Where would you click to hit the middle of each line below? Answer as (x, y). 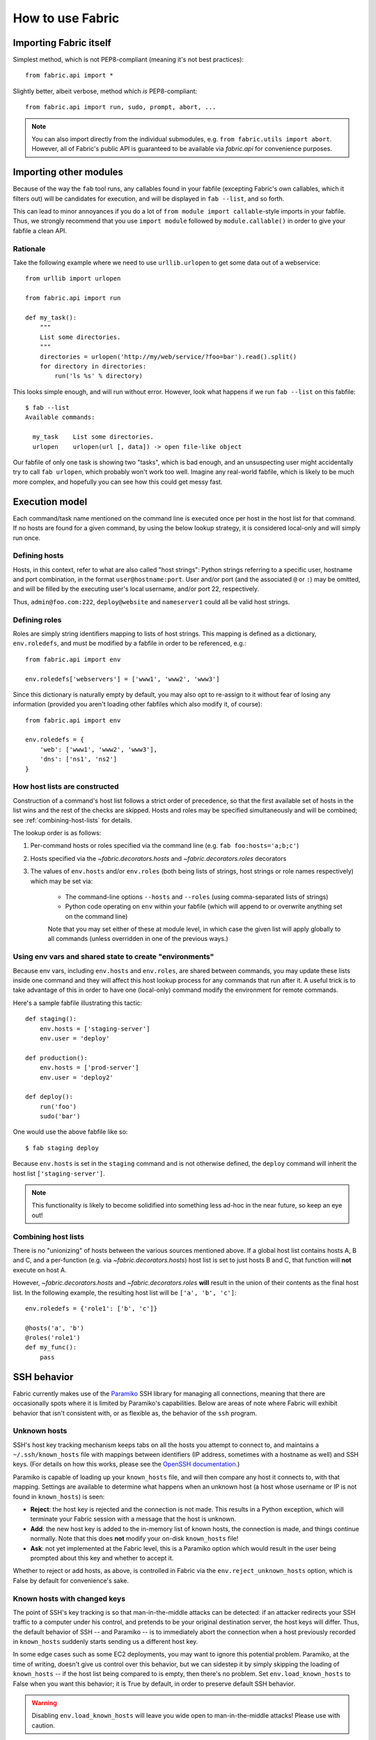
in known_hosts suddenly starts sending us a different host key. (105, 1642)
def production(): (57, 1058)
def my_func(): (51, 1347)
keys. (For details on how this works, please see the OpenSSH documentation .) (126, 1464)
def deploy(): (49, 1097)
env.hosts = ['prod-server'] (89, 1068)
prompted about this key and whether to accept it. (102, 1558)
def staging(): (51, 1019)
